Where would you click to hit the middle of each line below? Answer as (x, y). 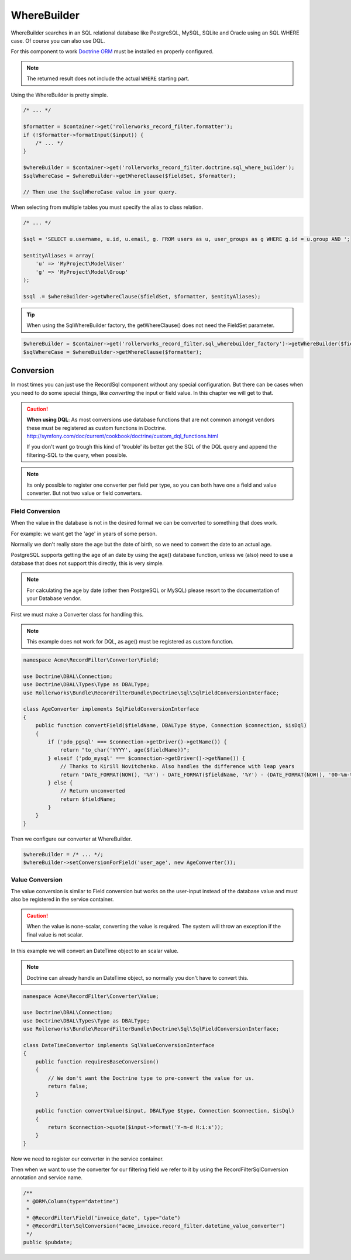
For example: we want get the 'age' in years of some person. (84, 533)
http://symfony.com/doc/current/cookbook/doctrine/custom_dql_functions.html (123, 436)
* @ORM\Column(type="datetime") (73, 1201)
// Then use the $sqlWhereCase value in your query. (100, 192)
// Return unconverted (92, 791)
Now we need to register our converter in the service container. (87, 1159)
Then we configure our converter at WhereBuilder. (71, 839)
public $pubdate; (48, 1242)
